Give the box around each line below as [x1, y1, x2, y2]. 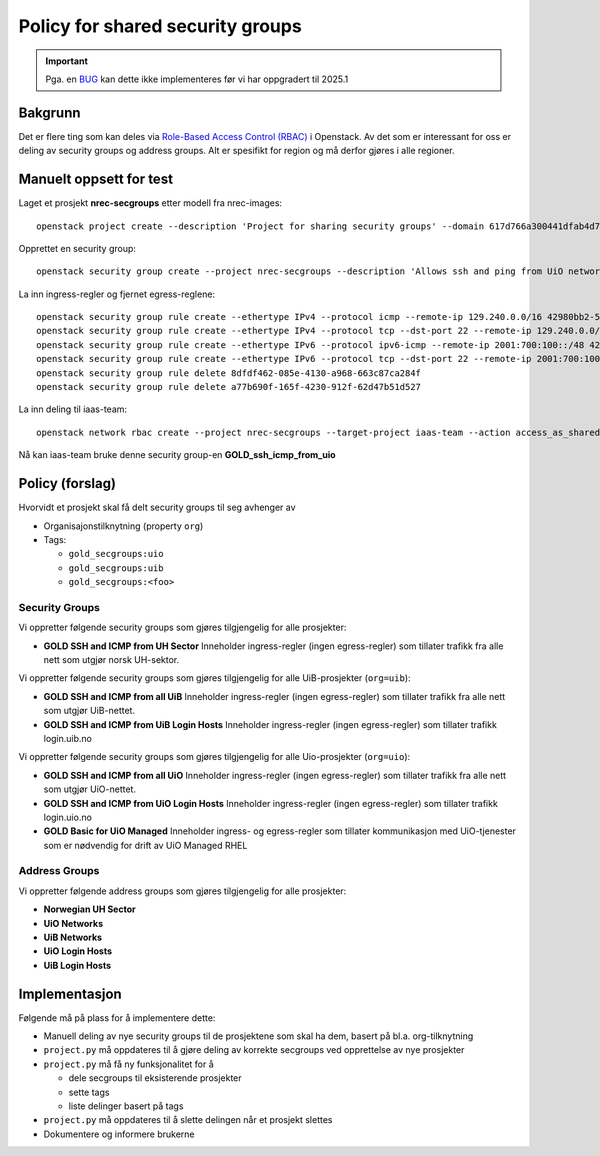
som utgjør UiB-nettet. [43, 705, 135, 717]
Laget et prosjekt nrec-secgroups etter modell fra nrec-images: [18, 197, 283, 209]
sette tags [68, 1086, 110, 1098]
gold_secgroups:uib [68, 562, 164, 574]
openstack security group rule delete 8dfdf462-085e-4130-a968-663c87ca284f [36, 367, 422, 379]
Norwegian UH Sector [43, 903, 136, 915]
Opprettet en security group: [18, 242, 137, 254]
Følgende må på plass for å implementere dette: [18, 1011, 216, 1024]
